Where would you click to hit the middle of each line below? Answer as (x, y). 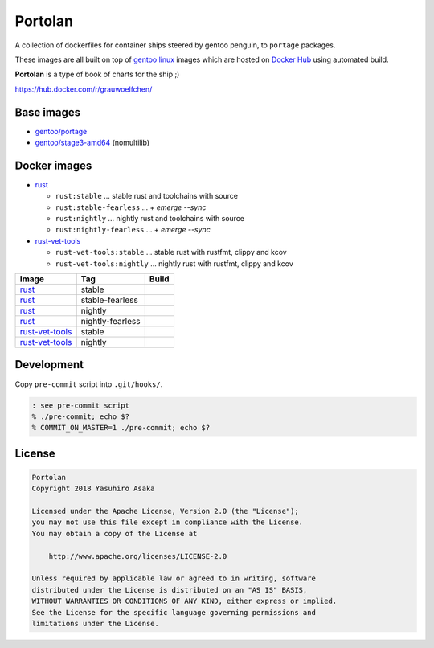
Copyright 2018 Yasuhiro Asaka (94, 489)
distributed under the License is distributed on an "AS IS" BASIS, (170, 590)
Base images (47, 112)
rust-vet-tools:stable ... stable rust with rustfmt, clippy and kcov (171, 252)
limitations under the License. (96, 623)
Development (49, 365)
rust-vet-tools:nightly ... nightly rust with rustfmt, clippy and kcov (174, 263)
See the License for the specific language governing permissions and (174, 612)
